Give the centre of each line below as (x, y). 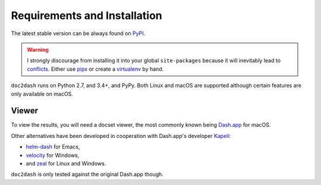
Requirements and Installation (87, 15)
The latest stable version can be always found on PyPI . (78, 33)
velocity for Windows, (53, 155)
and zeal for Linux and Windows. (66, 163)
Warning (38, 49)
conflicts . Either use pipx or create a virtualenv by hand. (95, 69)
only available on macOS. (42, 94)
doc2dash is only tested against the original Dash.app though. (87, 174)
